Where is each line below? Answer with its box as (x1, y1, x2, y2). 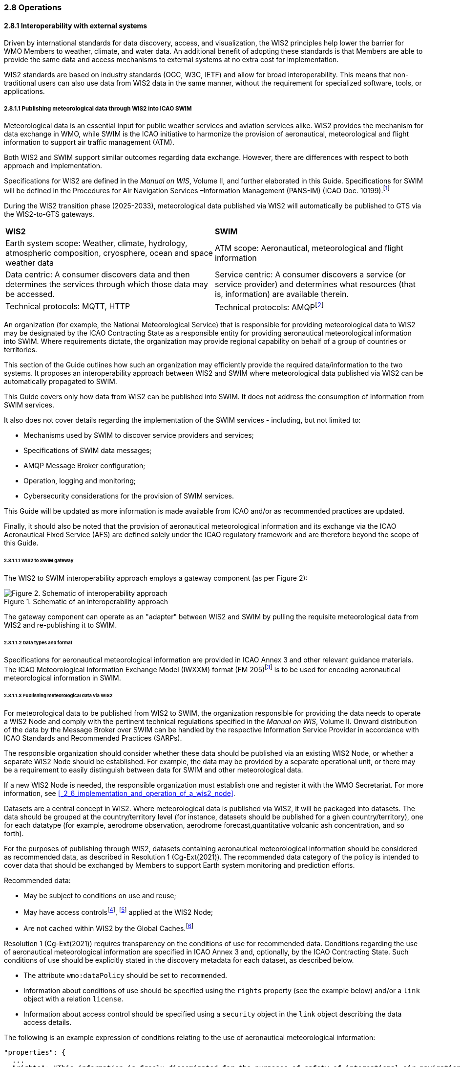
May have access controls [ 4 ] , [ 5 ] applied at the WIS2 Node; (23, 906, 213, 916)
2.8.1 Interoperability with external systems (4, 21, 147, 30)
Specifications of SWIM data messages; (23, 446, 152, 454)
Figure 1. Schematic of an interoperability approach (4, 597, 168, 606)
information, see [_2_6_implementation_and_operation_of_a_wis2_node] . (4, 789, 235, 797)
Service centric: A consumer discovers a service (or (215, 269, 406, 279)
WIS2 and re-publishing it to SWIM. (4, 620, 117, 629)
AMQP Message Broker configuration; (23, 461, 146, 470)
